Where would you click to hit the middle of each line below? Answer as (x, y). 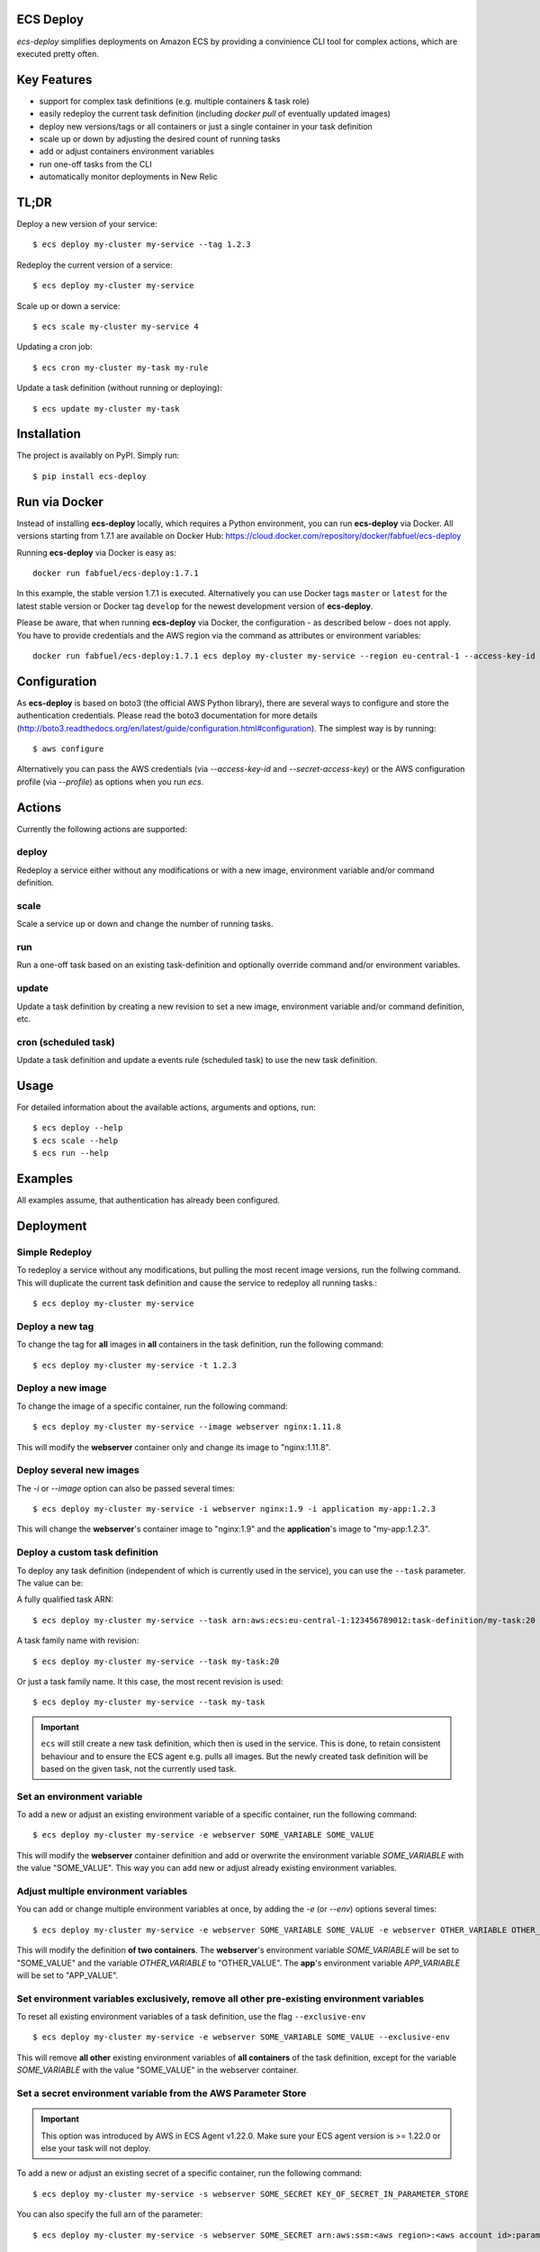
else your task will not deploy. (96, 2148)
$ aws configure (68, 749)
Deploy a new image (62, 1388)
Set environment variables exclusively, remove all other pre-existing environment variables (220, 1998)
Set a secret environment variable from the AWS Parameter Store (162, 2093)
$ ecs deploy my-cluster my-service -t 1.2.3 (135, 1365)
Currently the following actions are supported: (102, 829)
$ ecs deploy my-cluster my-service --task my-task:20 (156, 1661)
